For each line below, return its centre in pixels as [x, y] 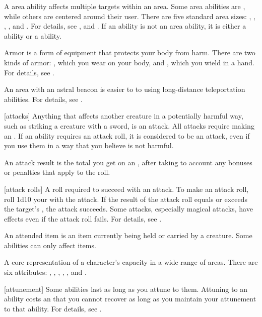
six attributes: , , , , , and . [45, 272]
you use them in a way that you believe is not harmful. [89, 145]
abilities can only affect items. [50, 245]
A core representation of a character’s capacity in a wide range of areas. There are [131, 262]
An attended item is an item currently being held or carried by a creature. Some [128, 235]
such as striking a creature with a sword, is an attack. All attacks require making [129, 125]
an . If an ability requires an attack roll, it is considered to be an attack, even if [127, 135]
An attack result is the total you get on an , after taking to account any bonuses [128, 162]
